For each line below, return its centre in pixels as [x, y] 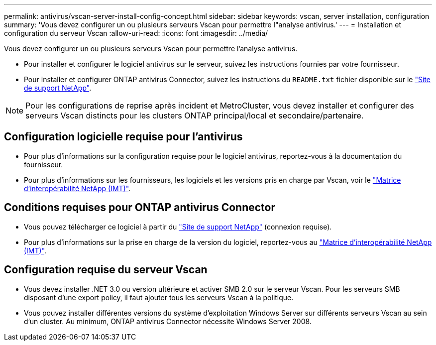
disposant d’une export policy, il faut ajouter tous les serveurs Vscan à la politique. [159, 297]
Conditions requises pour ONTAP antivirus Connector [140, 208]
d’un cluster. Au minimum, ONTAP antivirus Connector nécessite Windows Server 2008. [168, 321]
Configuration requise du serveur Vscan [106, 270]
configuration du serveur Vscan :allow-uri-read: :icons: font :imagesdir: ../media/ [136, 33]
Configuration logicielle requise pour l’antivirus [123, 137]
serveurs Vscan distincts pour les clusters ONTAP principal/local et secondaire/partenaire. [195, 115]
